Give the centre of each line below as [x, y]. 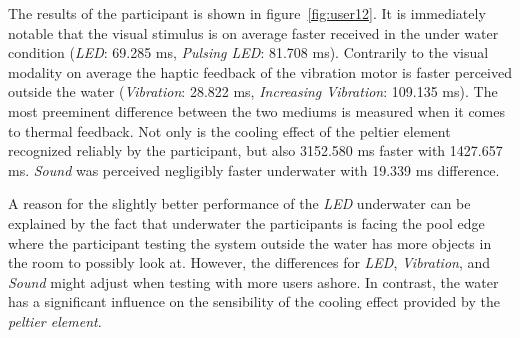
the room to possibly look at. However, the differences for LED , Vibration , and [249, 262]
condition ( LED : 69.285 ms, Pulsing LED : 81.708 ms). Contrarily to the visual [248, 52]
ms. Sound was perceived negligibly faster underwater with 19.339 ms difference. [254, 169]
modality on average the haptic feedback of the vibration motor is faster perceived [260, 71]
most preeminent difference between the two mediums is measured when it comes [256, 110]
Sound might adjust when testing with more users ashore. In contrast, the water [253, 281]
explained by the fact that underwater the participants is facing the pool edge [246, 222]
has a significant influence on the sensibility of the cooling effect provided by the [254, 301]
